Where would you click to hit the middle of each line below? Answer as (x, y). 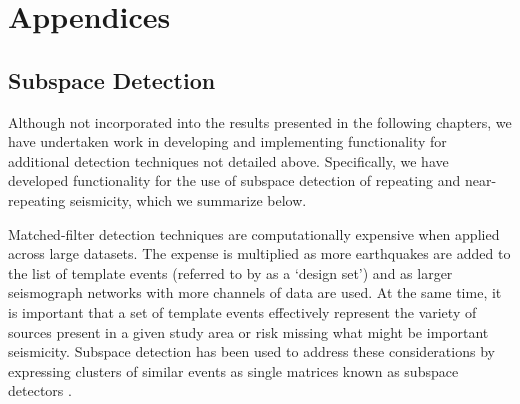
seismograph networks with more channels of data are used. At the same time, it (255, 292)
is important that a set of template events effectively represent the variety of (242, 311)
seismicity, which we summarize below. (188, 199)
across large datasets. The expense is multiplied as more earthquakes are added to (259, 253)
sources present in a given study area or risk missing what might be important (248, 331)
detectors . (40, 390)
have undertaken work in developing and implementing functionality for (227, 141)
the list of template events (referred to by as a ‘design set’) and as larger (230, 272)
